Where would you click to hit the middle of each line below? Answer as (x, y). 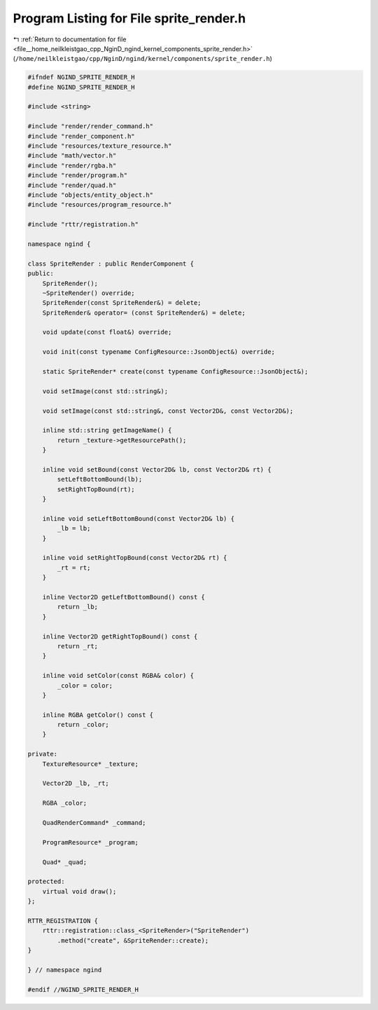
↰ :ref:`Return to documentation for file (70, 39)
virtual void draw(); (79, 891)
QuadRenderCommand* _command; (94, 823)
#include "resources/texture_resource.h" (100, 146)
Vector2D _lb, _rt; (76, 784)
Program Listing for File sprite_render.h (129, 18)
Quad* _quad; (65, 862)
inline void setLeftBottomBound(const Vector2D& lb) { (138, 518)
